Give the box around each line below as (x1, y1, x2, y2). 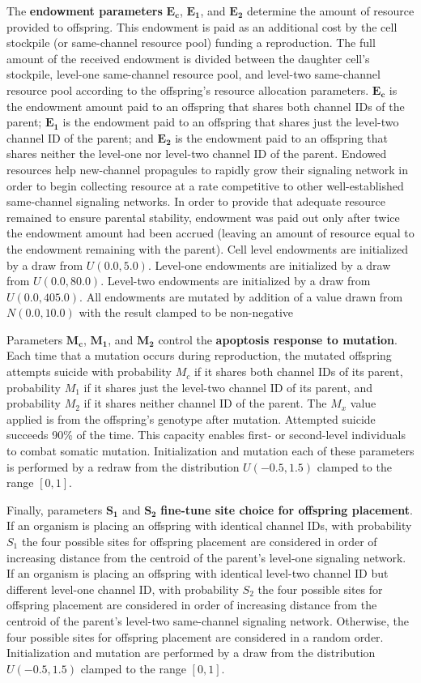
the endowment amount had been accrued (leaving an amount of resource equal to (6, 224, 415, 241)
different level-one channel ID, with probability (6, 580, 239, 597)
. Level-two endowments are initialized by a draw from (100, 272, 371, 289)
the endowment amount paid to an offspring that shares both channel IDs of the (6, 97, 405, 114)
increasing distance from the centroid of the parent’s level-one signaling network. (6, 549, 406, 566)
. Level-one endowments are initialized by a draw (147, 256, 391, 273)
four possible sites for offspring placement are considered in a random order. (6, 628, 384, 645)
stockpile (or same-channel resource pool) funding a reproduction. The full (6, 34, 376, 51)
